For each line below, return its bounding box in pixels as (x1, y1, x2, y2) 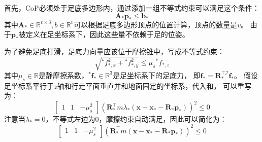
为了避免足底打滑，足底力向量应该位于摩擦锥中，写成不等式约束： (4, 46, 224, 56)
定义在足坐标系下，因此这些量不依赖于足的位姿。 (25, 29, 189, 40)
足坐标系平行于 (4, 80, 54, 91)
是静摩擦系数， (38, 69, 88, 80)
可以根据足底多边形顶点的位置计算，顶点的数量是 (74, 19, 238, 29)
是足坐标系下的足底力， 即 (112, 69, 201, 80)
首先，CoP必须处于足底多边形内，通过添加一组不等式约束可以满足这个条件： (4, 3, 259, 13)
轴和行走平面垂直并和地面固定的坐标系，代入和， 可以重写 (57, 80, 252, 91)
